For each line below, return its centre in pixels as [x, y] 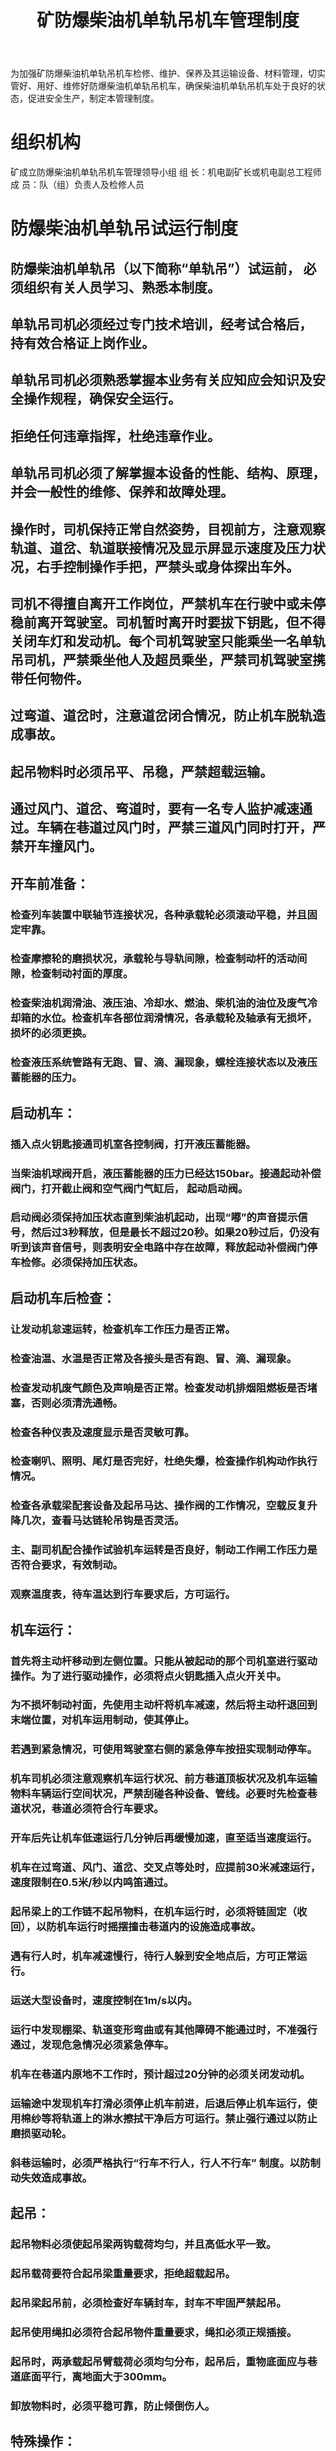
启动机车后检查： [63, 1297]
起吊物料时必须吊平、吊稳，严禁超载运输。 [141, 771]
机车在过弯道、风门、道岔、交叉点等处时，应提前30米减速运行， [166, 1868]
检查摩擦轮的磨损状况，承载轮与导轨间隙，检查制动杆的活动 [154, 959]
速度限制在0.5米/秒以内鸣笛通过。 [92, 1883]
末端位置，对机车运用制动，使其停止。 [102, 1720]
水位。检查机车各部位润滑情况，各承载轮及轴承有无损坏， [179, 1018]
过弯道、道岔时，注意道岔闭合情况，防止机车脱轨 [161, 716]
